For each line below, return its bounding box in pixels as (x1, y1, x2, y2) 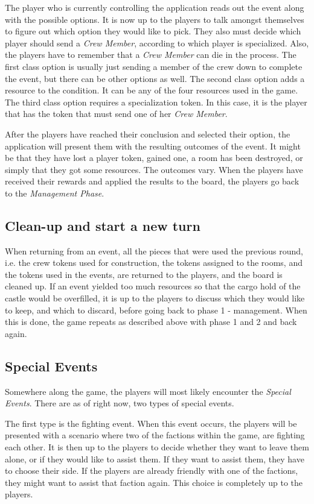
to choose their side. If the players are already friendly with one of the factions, (5, 464, 298, 477)
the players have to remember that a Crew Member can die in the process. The (5, 48, 296, 61)
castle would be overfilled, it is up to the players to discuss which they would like (5, 292, 305, 304)
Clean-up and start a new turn (5, 216, 200, 235)
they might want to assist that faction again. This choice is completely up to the (5, 476, 303, 488)
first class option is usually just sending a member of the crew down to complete (5, 60, 303, 72)
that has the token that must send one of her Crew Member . (5, 107, 228, 120)
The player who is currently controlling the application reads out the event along (5, 1, 304, 13)
